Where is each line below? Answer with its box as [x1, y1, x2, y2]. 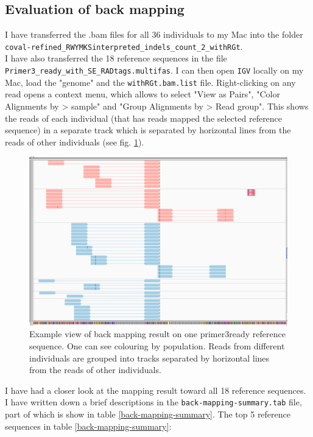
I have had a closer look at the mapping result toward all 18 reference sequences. [5, 383, 306, 396]
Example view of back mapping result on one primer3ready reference [29, 327, 286, 340]
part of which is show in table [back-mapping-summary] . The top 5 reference [5, 407, 291, 420]
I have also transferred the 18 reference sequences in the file [5, 52, 227, 65]
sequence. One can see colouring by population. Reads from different [29, 339, 285, 352]
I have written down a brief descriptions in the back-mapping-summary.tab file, [5, 396, 302, 408]
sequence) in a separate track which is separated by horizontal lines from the [5, 124, 291, 136]
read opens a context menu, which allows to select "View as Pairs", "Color [5, 88, 280, 100]
